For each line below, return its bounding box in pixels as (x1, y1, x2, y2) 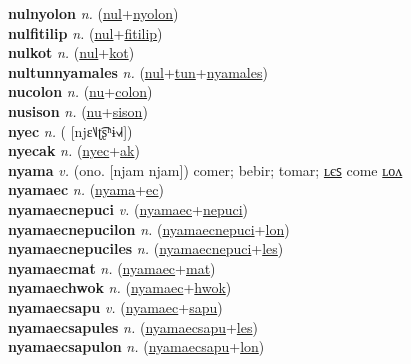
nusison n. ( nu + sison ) (8, 100, 148, 121)
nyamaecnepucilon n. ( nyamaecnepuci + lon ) (8, 218, 290, 239)
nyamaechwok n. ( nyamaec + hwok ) (8, 277, 232, 298)
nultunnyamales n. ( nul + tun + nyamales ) (8, 61, 268, 82)
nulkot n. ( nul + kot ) (8, 42, 135, 63)
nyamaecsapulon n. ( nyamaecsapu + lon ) (8, 336, 265, 357)
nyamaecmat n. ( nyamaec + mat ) (8, 257, 216, 278)
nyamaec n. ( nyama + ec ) (8, 179, 164, 200)
